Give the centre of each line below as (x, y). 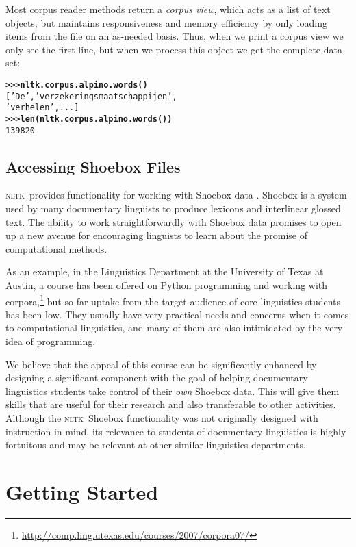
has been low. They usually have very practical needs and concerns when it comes (177, 314)
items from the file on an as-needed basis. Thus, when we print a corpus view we (175, 36)
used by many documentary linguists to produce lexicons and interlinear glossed (173, 208)
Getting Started (82, 491)
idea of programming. (51, 341)
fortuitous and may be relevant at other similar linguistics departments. (156, 445)
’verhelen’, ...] (42, 108)
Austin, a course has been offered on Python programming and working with (167, 285)
